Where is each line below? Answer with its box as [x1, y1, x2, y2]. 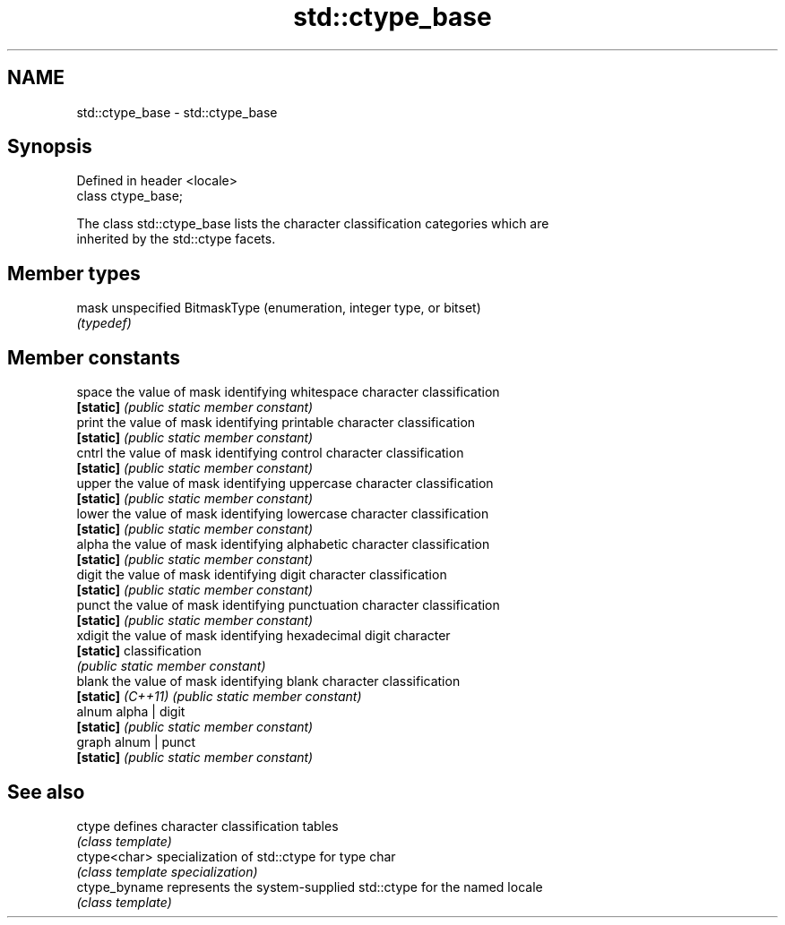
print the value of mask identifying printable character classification [76, 415, 476, 431]
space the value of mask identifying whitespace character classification [76, 384, 500, 400]
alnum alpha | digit [76, 704, 185, 720]
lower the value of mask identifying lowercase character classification [76, 506, 489, 522]
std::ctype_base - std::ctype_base [76, 104, 278, 120]
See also [7, 780, 85, 803]
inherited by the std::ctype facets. [76, 231, 276, 247]
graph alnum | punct [76, 734, 196, 750]
